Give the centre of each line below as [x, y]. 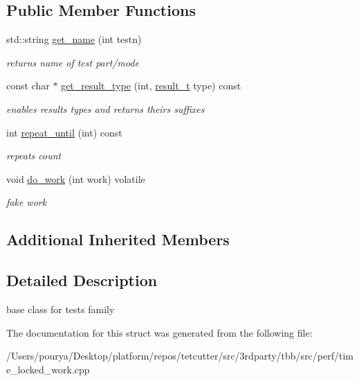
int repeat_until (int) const [64, 132]
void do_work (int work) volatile [76, 178]
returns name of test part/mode [73, 62]
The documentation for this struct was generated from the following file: [159, 332]
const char [28, 86]
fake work [27, 202]
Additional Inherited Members [118, 239]
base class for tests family [61, 309]
